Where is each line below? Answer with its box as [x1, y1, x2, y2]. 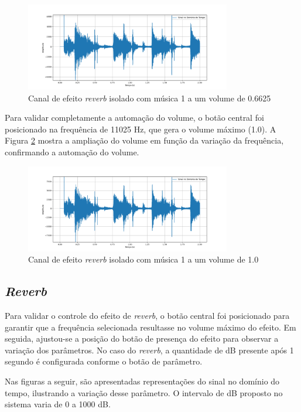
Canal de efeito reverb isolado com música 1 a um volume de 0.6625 [28, 91, 271, 104]
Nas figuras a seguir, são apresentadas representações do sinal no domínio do [5, 375, 280, 387]
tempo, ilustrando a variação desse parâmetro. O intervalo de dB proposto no [5, 386, 283, 399]
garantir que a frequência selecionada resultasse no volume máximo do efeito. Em [5, 321, 296, 333]
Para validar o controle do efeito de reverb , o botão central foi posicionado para [5, 309, 290, 322]
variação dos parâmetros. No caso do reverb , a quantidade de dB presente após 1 [5, 343, 294, 356]
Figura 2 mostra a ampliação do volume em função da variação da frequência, [5, 134, 284, 147]
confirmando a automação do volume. [5, 146, 139, 158]
